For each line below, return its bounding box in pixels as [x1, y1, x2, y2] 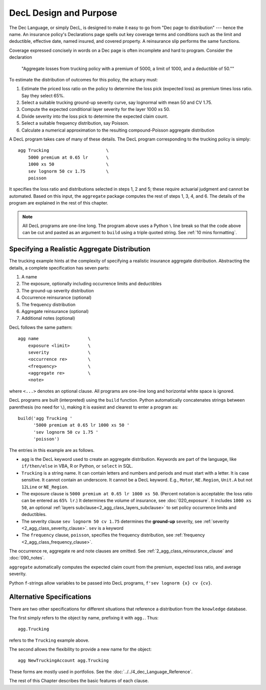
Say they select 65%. [21, 93, 65, 99]
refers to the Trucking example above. [9, 637, 90, 643]
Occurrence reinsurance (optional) [21, 295, 92, 301]
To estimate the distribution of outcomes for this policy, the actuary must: [9, 76, 158, 82]
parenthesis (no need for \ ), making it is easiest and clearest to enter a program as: [9, 404, 178, 410]
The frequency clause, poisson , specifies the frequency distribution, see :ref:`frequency [21, 532, 205, 538]
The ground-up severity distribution [21, 287, 94, 293]
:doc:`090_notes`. [9, 555, 45, 561]
